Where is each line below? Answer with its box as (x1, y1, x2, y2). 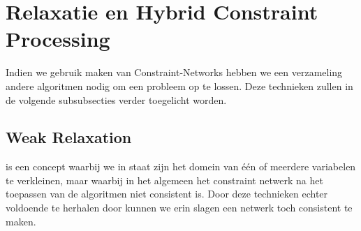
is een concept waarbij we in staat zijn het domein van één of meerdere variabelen (6, 159, 356, 174)
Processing (6, 24, 110, 53)
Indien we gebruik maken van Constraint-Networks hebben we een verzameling (6, 65, 343, 80)
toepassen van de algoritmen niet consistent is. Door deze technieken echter (6, 186, 328, 201)
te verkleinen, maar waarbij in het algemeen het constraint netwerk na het (6, 172, 323, 187)
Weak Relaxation (6, 126, 132, 148)
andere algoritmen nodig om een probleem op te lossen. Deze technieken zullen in (6, 78, 353, 93)
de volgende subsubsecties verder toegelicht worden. (6, 92, 227, 107)
